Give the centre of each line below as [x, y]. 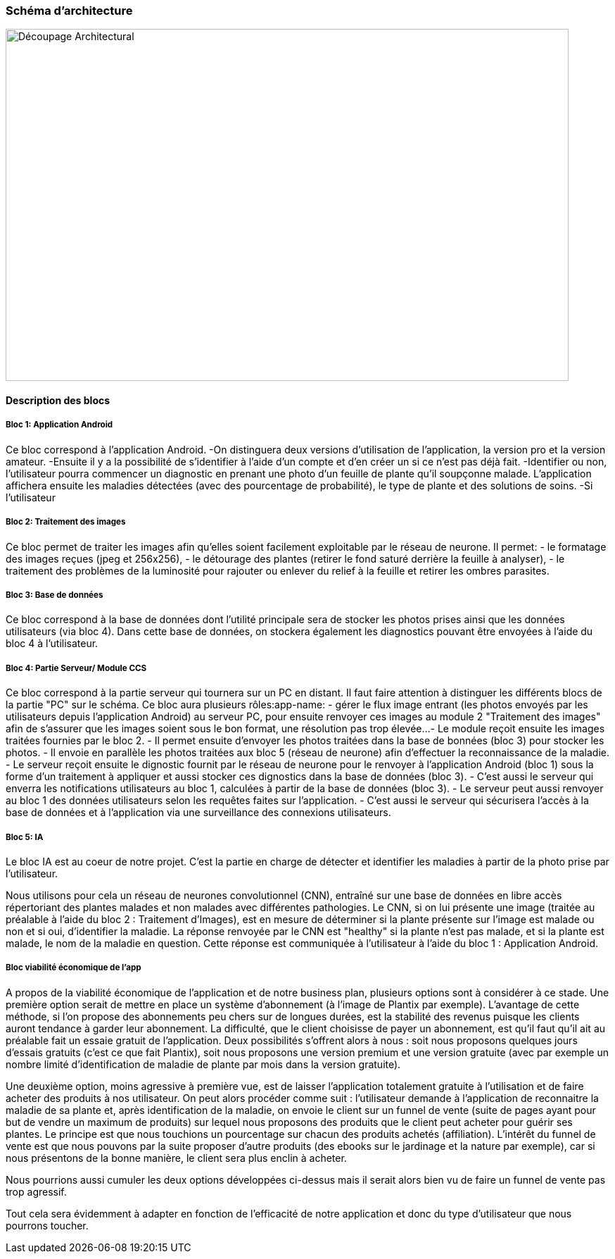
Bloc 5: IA [25, 837]
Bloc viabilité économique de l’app [74, 968]
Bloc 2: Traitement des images [66, 522]
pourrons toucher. [47, 1225]
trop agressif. [36, 1191]
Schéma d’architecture [69, 11]
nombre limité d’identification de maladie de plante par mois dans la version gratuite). [203, 1064]
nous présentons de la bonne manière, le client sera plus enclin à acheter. [176, 1158]
